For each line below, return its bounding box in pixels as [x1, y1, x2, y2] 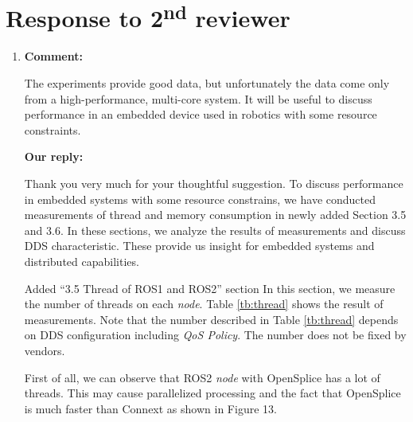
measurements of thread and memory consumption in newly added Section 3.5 [24, 206, 407, 223]
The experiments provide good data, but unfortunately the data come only [24, 75, 390, 92]
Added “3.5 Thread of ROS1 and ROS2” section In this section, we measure [24, 279, 395, 296]
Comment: [24, 48, 83, 64]
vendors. [24, 342, 65, 358]
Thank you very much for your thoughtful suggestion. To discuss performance [24, 175, 403, 192]
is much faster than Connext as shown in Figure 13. [24, 400, 277, 416]
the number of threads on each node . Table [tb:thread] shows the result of [24, 295, 384, 312]
